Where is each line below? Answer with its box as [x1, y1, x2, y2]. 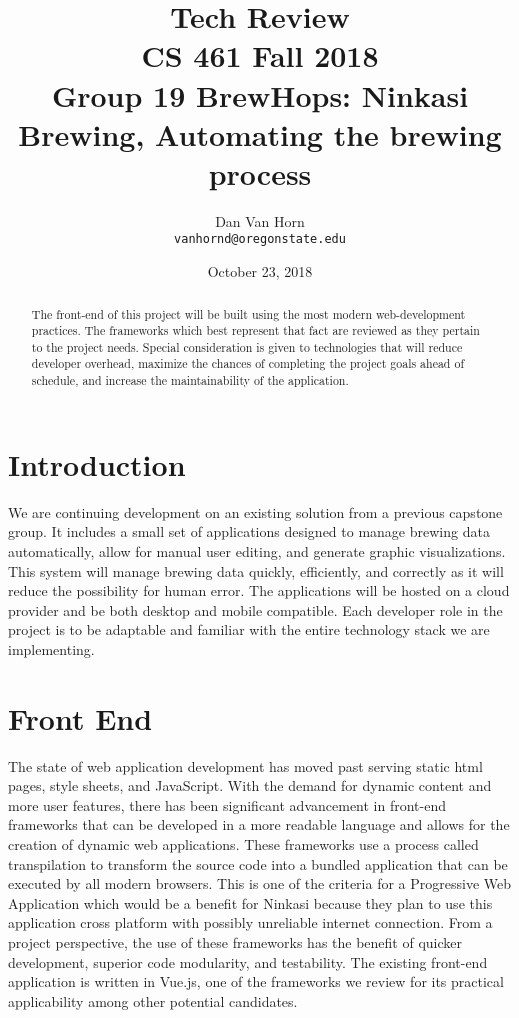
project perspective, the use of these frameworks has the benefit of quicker [8, 931, 462, 952]
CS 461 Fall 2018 [141, 35, 379, 76]
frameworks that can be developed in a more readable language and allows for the [8, 814, 510, 835]
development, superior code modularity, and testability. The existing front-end [8, 951, 488, 972]
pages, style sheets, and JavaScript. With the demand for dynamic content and [8, 775, 492, 796]
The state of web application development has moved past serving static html [8, 755, 483, 776]
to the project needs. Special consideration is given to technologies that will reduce [31, 338, 463, 355]
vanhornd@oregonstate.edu [174, 232, 346, 247]
